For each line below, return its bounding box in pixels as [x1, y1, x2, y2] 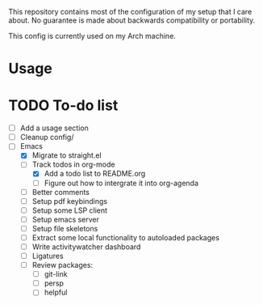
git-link [44, 269, 68, 279]
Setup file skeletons [31, 223, 98, 233]
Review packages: [31, 261, 94, 270]
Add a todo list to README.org [44, 169, 146, 179]
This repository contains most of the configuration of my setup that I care [8, 7, 253, 16]
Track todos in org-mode [31, 159, 115, 169]
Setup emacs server [31, 214, 99, 224]
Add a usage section [19, 123, 89, 133]
